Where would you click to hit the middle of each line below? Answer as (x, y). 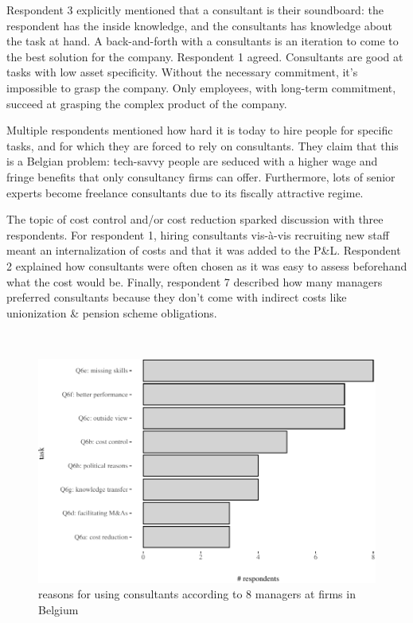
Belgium (58, 609)
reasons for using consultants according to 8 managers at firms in (197, 594)
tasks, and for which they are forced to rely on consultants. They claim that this (203, 145)
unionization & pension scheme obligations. (112, 312)
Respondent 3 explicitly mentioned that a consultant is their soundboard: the (195, 10)
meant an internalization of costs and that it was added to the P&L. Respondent (204, 250)
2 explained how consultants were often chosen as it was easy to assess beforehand (207, 265)
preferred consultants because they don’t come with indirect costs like (177, 297)
